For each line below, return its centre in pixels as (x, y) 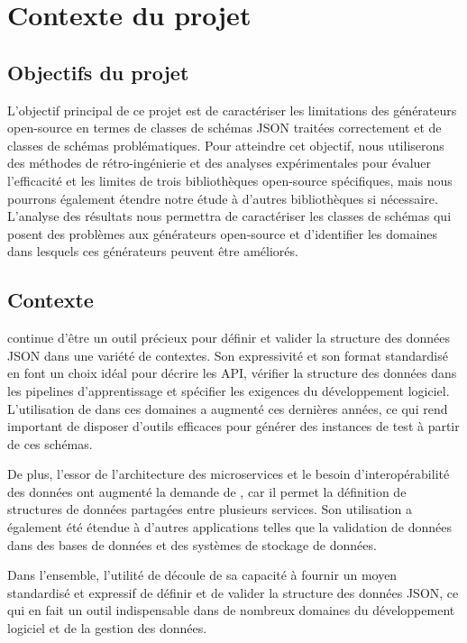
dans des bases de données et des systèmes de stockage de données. (192, 544)
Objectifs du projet (98, 72)
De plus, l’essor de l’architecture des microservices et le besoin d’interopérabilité (229, 474)
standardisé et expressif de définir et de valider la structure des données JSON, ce (233, 592)
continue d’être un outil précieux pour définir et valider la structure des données (229, 338)
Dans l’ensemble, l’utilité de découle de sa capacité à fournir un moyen (202, 575)
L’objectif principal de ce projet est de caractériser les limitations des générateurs (232, 110)
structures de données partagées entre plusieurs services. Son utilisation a (210, 509)
